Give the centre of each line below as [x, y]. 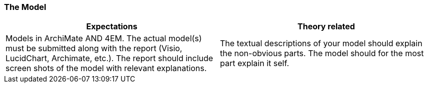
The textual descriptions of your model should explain [321, 43]
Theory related [326, 27]
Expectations [112, 27]
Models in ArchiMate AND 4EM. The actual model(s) [104, 39]
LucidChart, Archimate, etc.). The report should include [109, 58]
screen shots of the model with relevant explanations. [106, 68]
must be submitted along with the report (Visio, [94, 48]
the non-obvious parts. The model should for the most [322, 53]
